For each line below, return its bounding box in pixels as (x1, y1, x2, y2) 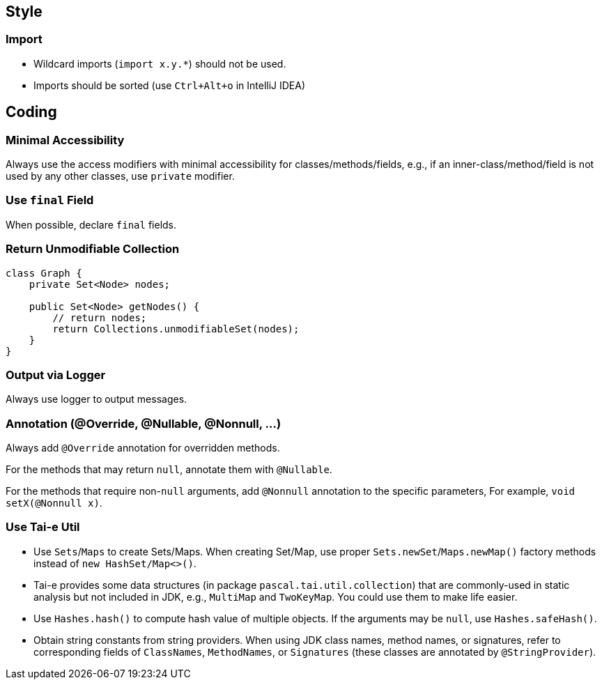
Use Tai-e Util (6, 520, 80, 534)
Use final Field (6, 193, 94, 208)
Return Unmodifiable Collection (6, 242, 180, 256)
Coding (6, 103, 57, 121)
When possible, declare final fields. (6, 218, 177, 231)
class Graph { (6, 267, 82, 279)
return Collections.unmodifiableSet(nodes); (52, 323, 300, 334)
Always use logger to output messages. (6, 393, 187, 406)
